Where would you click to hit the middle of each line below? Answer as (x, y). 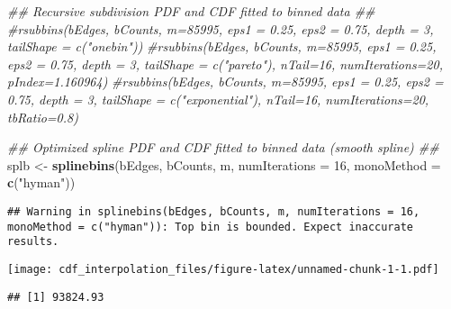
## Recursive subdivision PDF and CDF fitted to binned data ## (191, 11)
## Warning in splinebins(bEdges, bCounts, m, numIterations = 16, (214, 211)
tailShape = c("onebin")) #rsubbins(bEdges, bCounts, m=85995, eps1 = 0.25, (222, 46)
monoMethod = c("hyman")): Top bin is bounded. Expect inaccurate (211, 227)
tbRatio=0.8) (43, 117)
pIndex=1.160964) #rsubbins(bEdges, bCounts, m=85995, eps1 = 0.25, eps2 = (225, 82)
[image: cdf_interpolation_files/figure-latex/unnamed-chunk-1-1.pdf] (223, 269)
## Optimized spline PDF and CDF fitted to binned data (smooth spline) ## (223, 147)
